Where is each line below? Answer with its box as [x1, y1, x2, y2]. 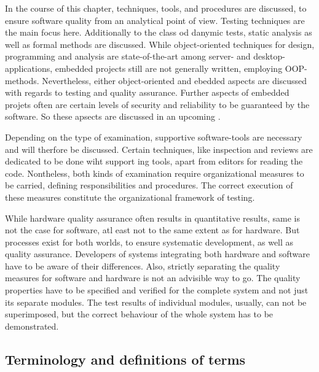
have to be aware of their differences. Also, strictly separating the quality [5, 259, 280, 272]
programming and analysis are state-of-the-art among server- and [5, 50, 251, 63]
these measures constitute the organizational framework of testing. [5, 190, 255, 203]
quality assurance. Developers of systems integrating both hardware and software [5, 247, 310, 260]
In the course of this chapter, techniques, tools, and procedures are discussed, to [5, 2, 307, 14]
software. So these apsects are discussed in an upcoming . [5, 110, 221, 123]
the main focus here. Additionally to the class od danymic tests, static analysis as [5, 26, 312, 39]
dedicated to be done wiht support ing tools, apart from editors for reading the [5, 155, 303, 168]
